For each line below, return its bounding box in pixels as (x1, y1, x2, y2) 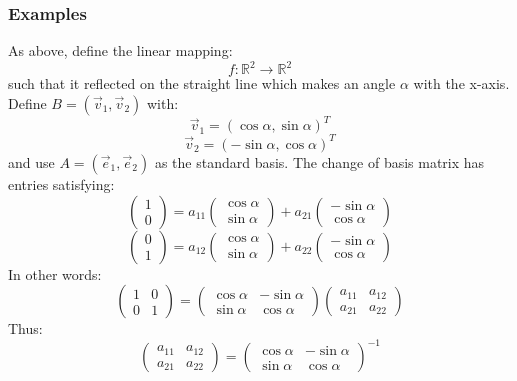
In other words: (8, 263, 102, 284)
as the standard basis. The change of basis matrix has (154, 151, 485, 172)
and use (8, 151, 55, 172)
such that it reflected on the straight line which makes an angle (8, 73, 396, 94)
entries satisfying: (8, 173, 115, 194)
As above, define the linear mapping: (8, 40, 233, 61)
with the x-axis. (413, 73, 510, 94)
